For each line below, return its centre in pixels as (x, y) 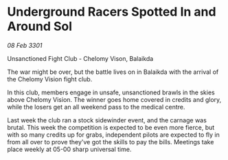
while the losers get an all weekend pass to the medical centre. (96, 107)
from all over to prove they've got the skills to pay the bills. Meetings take (111, 142)
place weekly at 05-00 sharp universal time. (69, 149)
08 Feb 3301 (25, 45)
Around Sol (40, 26)
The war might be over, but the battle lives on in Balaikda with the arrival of (113, 72)
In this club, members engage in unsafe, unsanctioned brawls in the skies (111, 92)
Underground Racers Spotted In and (112, 12)
